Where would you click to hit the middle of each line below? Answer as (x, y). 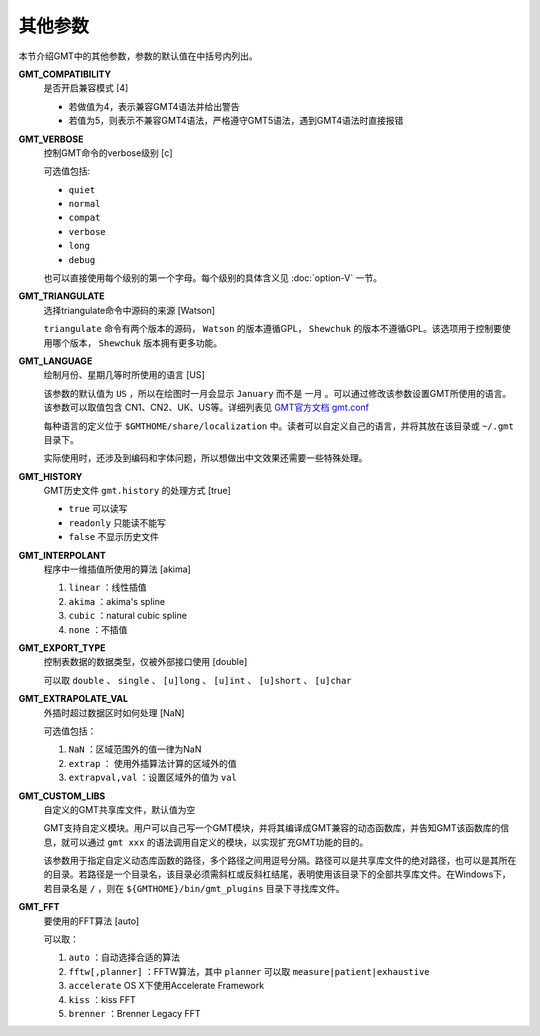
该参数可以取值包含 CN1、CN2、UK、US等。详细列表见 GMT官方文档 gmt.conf (206, 407)
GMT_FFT (39, 907)
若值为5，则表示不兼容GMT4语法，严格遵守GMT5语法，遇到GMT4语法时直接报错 (236, 121)
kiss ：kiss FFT (102, 999)
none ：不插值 (98, 629)
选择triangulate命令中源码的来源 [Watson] (129, 310)
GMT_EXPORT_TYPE (62, 648)
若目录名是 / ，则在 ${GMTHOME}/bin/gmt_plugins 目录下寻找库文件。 (194, 888)
